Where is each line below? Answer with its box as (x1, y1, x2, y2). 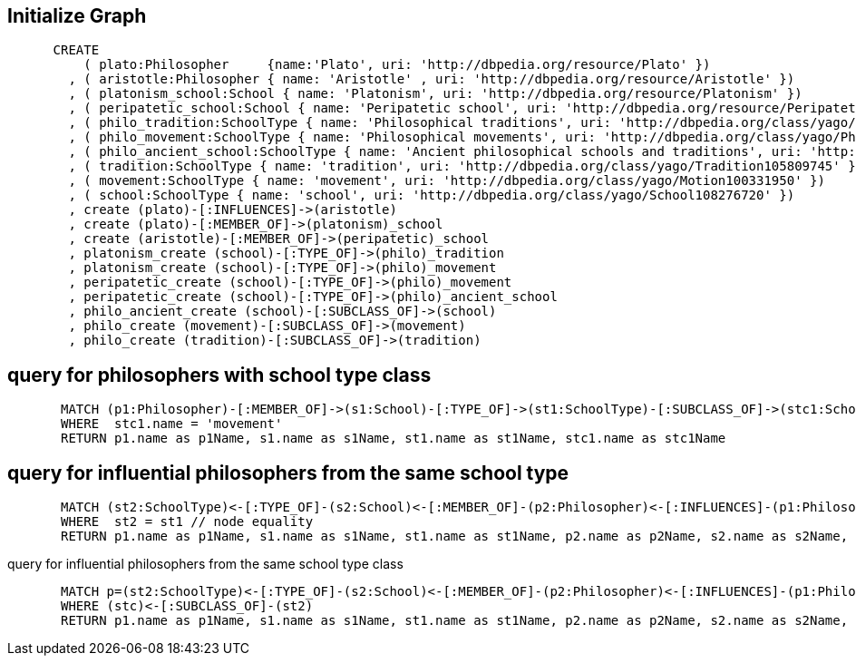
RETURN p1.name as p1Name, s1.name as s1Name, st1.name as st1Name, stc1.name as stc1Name (61, 431, 726, 446)
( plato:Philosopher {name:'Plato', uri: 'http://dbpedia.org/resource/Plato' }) (83, 57, 711, 73)
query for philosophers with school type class (7, 363, 432, 386)
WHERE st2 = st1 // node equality (61, 514, 314, 530)
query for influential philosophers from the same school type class (7, 556, 404, 572)
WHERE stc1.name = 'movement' (61, 416, 283, 432)
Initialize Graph (7, 5, 147, 27)
